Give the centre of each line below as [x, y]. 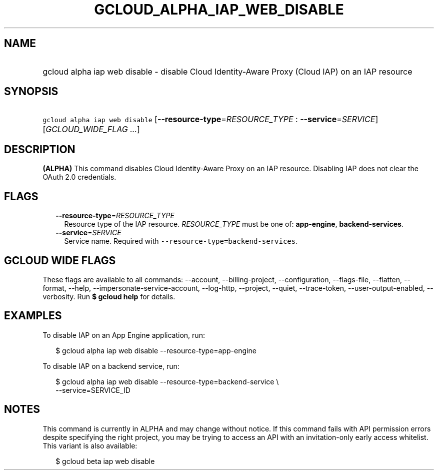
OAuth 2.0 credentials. [79, 177]
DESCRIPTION [40, 149]
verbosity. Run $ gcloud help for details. [109, 296]
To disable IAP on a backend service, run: [111, 366]
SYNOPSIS [31, 92]
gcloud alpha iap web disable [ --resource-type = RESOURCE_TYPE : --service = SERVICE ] [210, 119]
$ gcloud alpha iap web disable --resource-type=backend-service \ [167, 381]
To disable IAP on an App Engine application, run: [124, 335]
